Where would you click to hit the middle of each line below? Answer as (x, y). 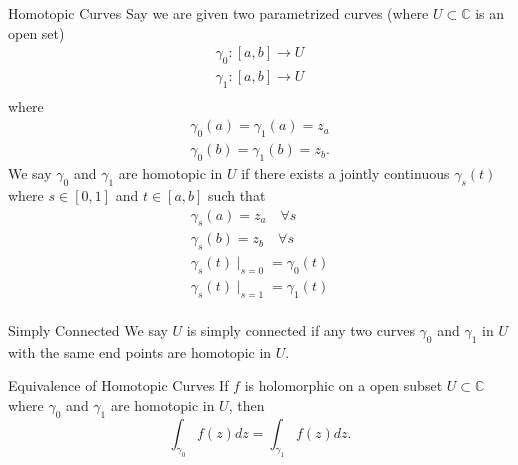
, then (246, 404)
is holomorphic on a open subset (343, 385)
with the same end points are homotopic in (140, 351)
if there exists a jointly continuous (345, 173)
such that (237, 194)
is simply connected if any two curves (300, 329)
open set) (36, 32)
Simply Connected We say (88, 329)
